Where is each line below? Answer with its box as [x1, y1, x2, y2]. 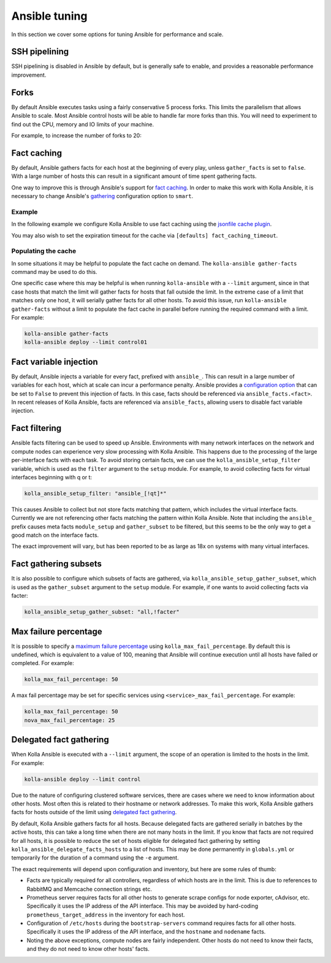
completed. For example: [11, 660, 75, 667]
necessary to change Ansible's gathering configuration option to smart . [11, 192, 193, 199]
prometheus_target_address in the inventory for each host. [26, 911, 185, 918]
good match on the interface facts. [11, 531, 99, 539]
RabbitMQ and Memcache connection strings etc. [26, 885, 153, 893]
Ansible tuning [11, 9, 88, 23]
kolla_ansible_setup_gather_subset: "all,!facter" [24, 609, 180, 615]
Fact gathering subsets [11, 558, 102, 569]
